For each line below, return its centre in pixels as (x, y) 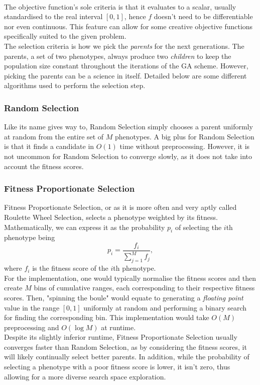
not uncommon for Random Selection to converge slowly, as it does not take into (128, 156)
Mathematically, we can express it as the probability (85, 227)
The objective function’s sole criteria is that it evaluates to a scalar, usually (120, 6)
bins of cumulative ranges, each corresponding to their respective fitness (144, 288)
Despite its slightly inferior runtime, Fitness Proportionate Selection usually (121, 337)
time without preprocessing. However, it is (185, 146)
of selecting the (198, 227)
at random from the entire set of (54, 136)
